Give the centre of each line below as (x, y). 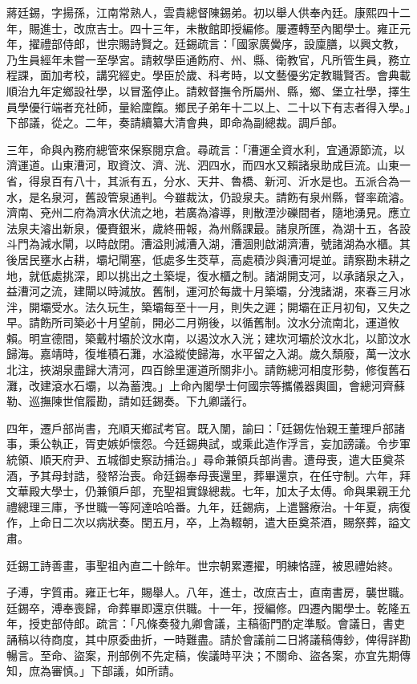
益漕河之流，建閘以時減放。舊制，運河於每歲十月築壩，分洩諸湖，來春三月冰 (208, 291)
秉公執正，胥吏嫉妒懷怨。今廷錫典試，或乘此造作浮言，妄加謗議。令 (208, 444)
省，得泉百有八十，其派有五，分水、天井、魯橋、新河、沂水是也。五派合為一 (208, 180)
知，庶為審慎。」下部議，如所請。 (93, 671)
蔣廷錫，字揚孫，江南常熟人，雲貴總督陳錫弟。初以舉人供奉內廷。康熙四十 (203, 12)
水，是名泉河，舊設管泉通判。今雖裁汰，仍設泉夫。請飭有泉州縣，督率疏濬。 (208, 196)
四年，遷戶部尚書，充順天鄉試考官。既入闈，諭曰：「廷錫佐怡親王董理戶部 (200, 427)
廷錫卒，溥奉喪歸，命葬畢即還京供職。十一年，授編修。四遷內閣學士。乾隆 (203, 607)
